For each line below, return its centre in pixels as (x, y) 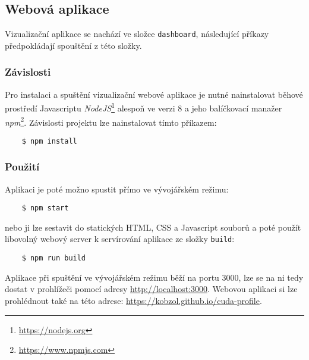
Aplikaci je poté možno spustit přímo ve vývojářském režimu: (117, 189)
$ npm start (45, 208)
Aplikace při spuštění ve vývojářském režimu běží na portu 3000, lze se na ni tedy (154, 277)
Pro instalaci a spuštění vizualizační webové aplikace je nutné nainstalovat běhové (154, 94)
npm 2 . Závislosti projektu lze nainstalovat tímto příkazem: (111, 121)
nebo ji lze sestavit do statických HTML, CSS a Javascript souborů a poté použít (153, 227)
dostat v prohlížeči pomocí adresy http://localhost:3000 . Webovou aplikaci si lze (151, 289)
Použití (22, 167)
